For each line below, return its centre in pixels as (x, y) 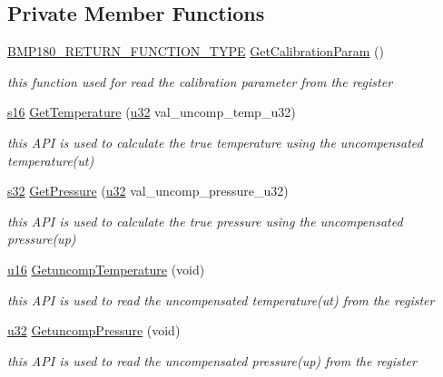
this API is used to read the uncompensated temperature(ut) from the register (221, 300)
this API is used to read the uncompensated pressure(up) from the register (212, 360)
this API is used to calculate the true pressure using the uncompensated (205, 221)
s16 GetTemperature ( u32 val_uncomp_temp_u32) (152, 112)
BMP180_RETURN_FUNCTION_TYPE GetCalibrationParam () (196, 51)
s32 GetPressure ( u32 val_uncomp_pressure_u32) (148, 191)
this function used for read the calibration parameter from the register (200, 81)
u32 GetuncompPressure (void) (94, 330)
